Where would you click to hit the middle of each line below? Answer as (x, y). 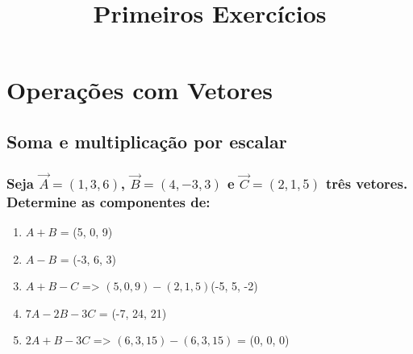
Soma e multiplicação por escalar (147, 141)
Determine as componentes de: (108, 201)
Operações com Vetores (140, 90)
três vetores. (367, 183)
